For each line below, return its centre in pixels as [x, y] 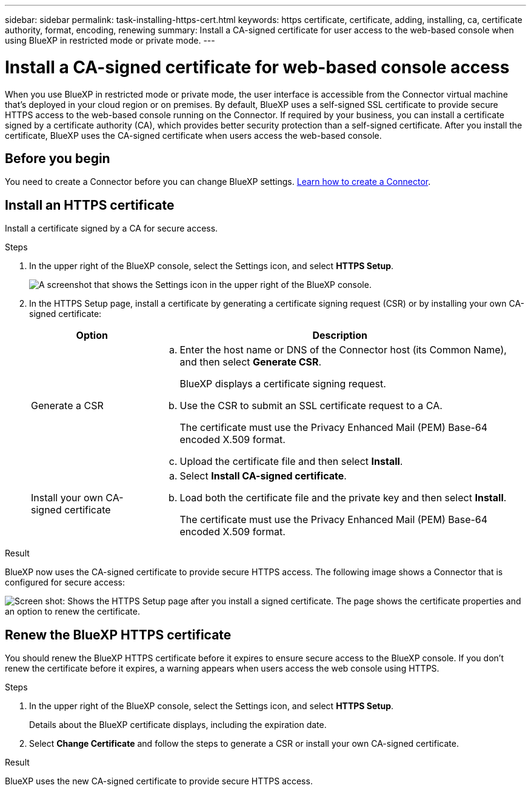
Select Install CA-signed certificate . [263, 476]
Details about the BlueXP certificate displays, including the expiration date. [178, 725]
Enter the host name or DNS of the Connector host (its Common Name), [343, 350]
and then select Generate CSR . [251, 362]
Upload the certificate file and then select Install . [291, 462]
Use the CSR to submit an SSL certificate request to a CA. [311, 406]
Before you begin [58, 158]
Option [92, 335]
